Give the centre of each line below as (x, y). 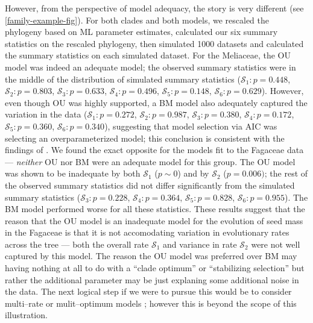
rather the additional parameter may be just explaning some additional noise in (152, 279)
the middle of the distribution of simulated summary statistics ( (123, 79)
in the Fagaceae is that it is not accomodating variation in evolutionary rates (147, 232)
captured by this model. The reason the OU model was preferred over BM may (151, 256)
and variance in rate (200, 244)
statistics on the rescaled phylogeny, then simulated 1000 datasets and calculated (154, 43)
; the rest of (286, 173)
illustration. (26, 315)
